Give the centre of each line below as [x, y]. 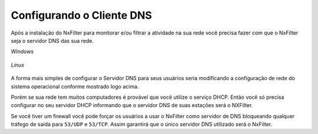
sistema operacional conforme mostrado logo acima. [75, 86]
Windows [22, 51]
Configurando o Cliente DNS [82, 15]
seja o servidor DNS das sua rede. [52, 40]
